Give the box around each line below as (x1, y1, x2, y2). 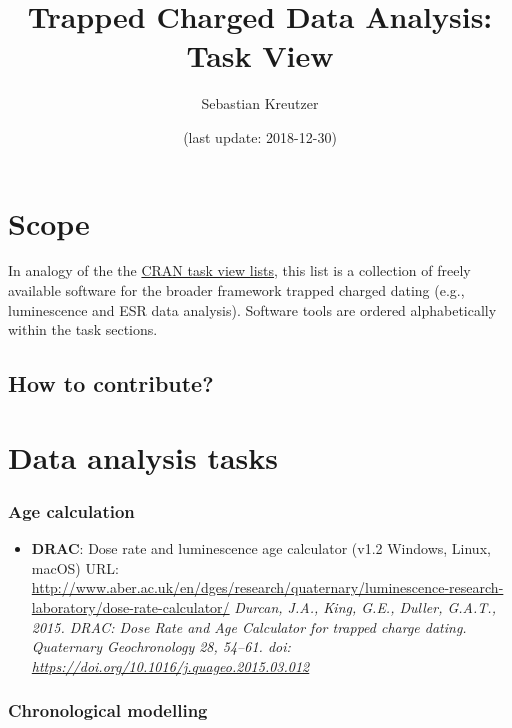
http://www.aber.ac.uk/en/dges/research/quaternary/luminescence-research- (31, 577, 504, 598)
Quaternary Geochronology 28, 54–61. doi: (31, 636, 291, 657)
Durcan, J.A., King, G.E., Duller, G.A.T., (234, 596, 496, 617)
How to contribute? (8, 368, 214, 399)
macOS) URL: (31, 557, 119, 578)
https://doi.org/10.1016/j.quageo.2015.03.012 (31, 655, 310, 676)
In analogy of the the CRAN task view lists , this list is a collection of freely (8, 260, 471, 281)
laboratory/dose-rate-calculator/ (31, 596, 230, 617)
